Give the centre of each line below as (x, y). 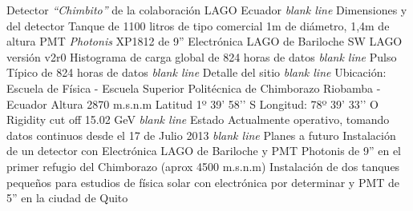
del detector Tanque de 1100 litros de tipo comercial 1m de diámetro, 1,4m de (198, 25)
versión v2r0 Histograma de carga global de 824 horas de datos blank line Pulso (202, 56)
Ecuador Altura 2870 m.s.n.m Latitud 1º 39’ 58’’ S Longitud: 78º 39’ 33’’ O (193, 104)
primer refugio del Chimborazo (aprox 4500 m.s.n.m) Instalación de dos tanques (203, 166)
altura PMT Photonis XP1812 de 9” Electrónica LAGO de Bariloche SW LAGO (204, 41)
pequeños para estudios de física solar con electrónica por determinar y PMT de (203, 182)
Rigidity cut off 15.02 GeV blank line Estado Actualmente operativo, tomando (198, 119)
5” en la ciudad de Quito (67, 198)
